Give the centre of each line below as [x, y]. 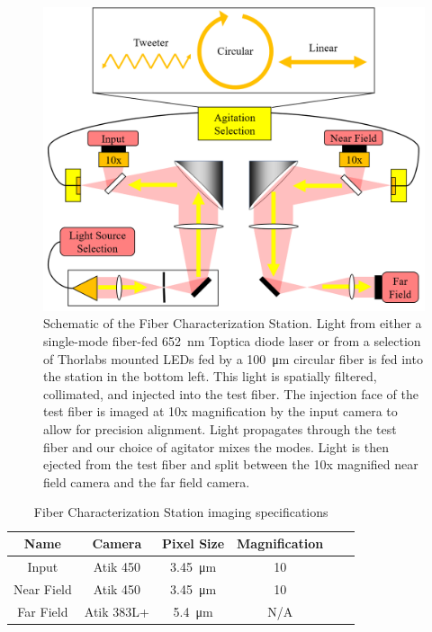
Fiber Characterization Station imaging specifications [181, 512]
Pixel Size [193, 543]
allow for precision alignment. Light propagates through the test [220, 429]
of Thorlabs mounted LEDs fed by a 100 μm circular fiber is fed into [233, 358]
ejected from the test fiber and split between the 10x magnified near [231, 464]
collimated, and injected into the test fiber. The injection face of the [231, 393]
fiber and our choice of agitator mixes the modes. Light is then [216, 446]
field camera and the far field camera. [147, 481]
